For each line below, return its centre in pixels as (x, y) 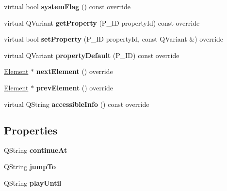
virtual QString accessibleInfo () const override (77, 104)
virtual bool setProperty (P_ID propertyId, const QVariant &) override (114, 39)
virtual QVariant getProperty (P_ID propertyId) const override (102, 22)
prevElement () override (75, 87)
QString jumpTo (30, 166)
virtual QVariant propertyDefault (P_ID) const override (92, 55)
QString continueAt (36, 150)
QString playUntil (33, 183)
